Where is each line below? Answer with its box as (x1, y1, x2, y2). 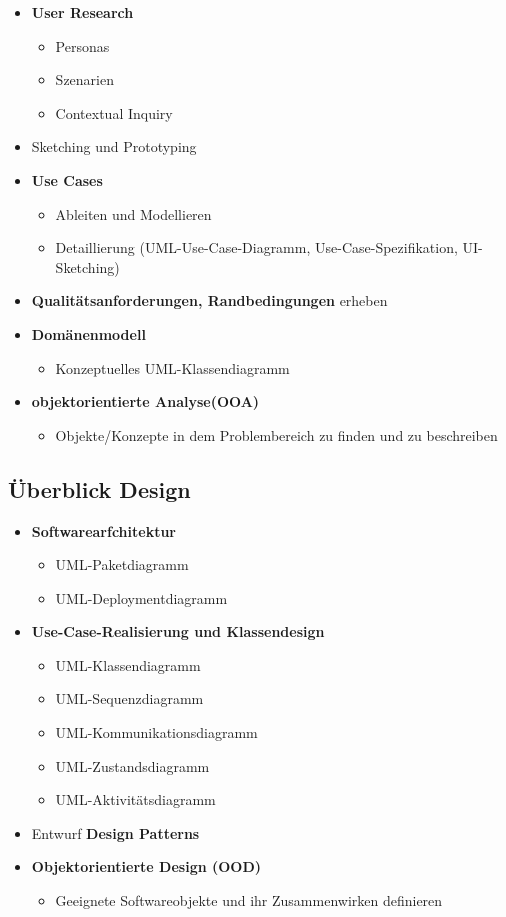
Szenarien (55, 69, 114, 90)
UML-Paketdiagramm (55, 554, 189, 575)
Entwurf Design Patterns (31, 822, 200, 843)
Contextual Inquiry (55, 102, 173, 123)
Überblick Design (8, 473, 191, 504)
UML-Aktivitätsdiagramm (55, 789, 216, 810)
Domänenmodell (31, 323, 146, 344)
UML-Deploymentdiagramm (55, 587, 228, 608)
